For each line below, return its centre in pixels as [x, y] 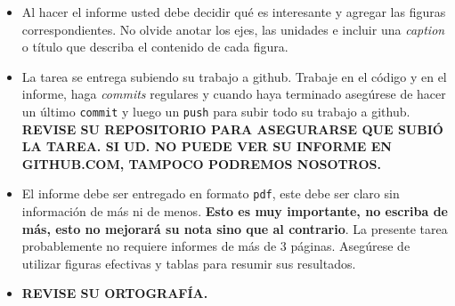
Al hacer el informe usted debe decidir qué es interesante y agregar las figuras [234, 12]
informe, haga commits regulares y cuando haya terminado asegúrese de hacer [234, 94]
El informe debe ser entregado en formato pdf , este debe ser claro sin [211, 193]
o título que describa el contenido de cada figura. [155, 47]
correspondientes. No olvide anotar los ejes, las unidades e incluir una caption [233, 29]
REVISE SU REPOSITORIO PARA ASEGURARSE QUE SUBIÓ [232, 129]
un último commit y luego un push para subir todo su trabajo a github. [216, 111]
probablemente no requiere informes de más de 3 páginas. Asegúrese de [216, 246]
